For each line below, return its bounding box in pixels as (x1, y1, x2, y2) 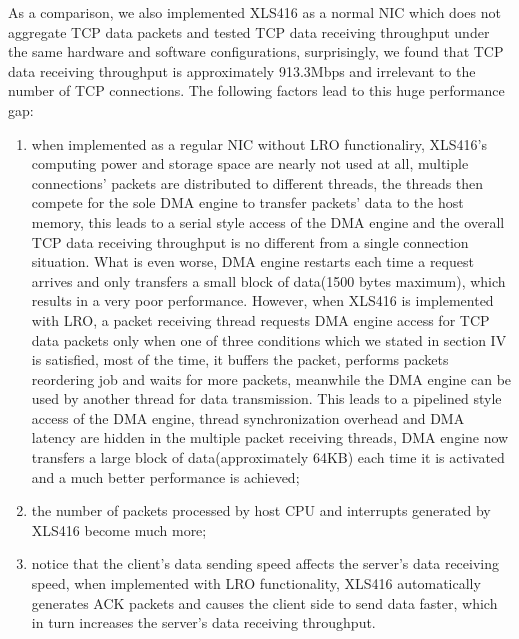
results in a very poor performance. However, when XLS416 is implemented (31, 290, 494, 311)
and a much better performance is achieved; (31, 466, 300, 487)
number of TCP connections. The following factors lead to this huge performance (8, 80, 505, 101)
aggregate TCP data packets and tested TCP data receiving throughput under (8, 21, 490, 42)
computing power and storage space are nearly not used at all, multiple (31, 153, 469, 174)
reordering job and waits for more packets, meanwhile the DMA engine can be (31, 368, 512, 389)
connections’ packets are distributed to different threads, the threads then (31, 172, 484, 193)
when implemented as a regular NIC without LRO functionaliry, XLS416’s (31, 133, 487, 154)
